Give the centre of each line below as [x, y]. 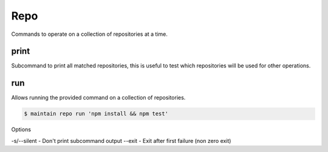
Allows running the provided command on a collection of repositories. [98, 98]
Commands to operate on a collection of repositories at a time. [90, 34]
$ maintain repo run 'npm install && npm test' [96, 114]
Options [21, 130]
